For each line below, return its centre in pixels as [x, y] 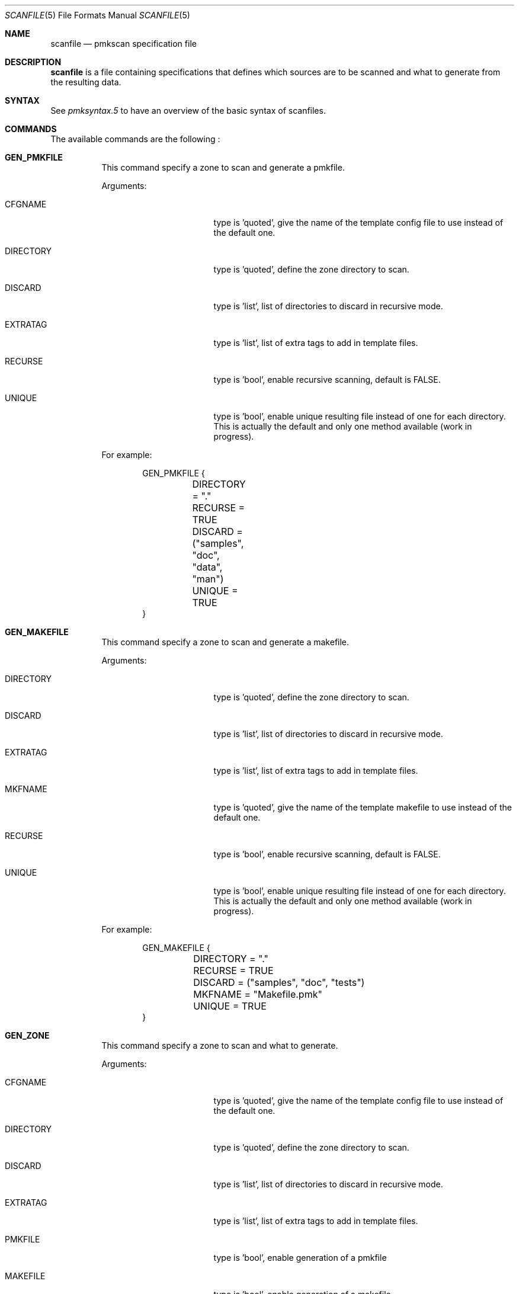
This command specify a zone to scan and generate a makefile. [225, 642]
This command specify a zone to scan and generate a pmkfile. [223, 167]
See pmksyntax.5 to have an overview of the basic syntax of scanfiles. [188, 110]
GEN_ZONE [27, 1035]
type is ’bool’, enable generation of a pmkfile [300, 1258]
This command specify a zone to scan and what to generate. [220, 1045]
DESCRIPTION [33, 62]
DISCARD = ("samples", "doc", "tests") [279, 982]
